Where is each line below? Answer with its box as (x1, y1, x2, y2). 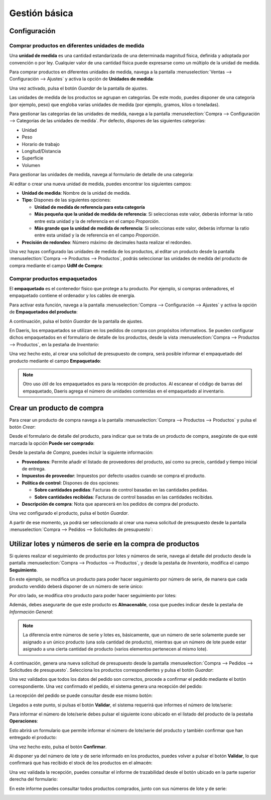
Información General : (9, 609, 54, 615)
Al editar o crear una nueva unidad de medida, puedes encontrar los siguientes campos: (9, 181, 192, 187)
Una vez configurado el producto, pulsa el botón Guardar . (9, 510, 129, 516)
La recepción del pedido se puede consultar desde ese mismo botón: (9, 692, 153, 699)
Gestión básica (9, 8, 73, 19)
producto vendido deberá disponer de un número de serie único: (9, 583, 144, 589)
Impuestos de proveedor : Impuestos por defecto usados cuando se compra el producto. (22, 473, 206, 479)
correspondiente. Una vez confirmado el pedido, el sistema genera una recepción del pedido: (9, 683, 203, 689)
